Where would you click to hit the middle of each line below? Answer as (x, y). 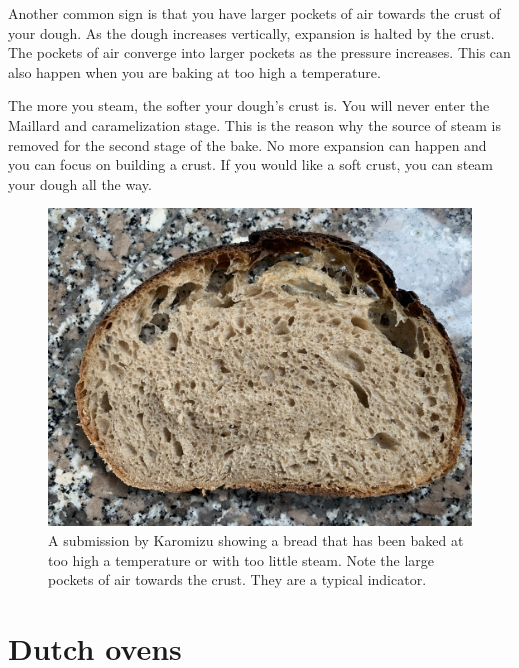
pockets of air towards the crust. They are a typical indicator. (237, 579)
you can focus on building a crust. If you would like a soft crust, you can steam (251, 164)
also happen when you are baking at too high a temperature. (194, 71)
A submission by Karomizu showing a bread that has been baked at (256, 539)
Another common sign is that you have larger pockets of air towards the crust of (254, 13)
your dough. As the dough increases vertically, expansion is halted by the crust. (251, 32)
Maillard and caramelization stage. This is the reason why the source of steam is (254, 124)
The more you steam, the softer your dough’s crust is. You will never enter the (249, 105)
